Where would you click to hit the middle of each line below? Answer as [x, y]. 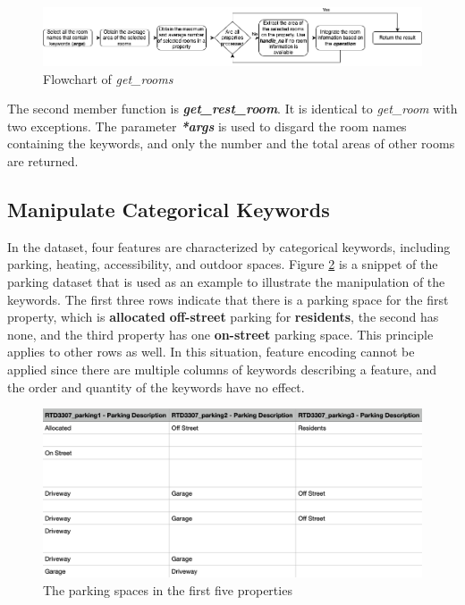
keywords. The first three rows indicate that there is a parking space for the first [228, 299]
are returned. [43, 161]
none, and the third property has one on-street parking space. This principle [220, 334]
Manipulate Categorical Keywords [169, 209]
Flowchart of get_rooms [108, 78]
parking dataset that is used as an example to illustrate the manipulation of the [226, 281]
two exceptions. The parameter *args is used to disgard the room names [207, 126]
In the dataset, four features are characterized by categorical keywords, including [229, 246]
